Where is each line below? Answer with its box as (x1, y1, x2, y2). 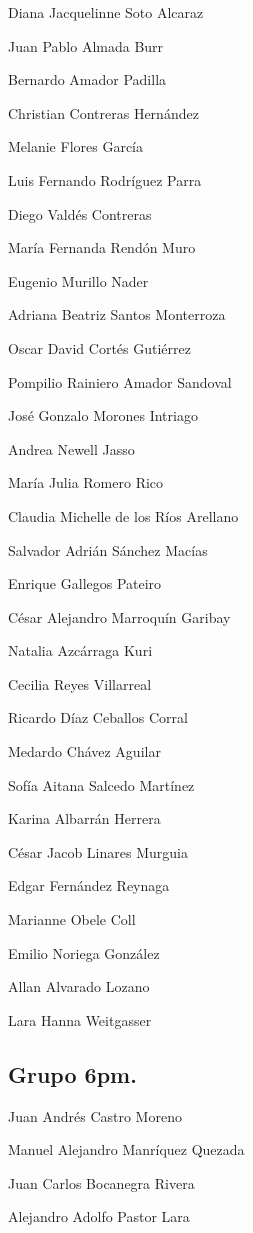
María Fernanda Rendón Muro (8, 237, 196, 258)
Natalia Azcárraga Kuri (8, 640, 153, 661)
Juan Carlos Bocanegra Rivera (8, 1172, 195, 1193)
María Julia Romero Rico (8, 472, 164, 493)
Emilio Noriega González (8, 942, 160, 963)
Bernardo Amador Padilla (8, 69, 167, 90)
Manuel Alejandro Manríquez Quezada (8, 1139, 245, 1160)
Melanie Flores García (8, 136, 144, 157)
